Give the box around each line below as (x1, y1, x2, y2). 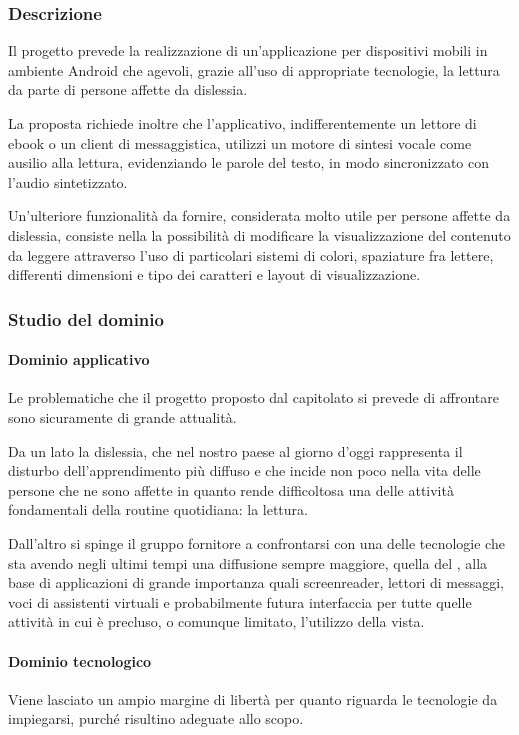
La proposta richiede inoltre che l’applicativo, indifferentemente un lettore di (8, 113, 477, 133)
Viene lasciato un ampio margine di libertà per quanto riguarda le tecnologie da (8, 688, 498, 709)
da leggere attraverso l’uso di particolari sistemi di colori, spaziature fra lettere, (8, 244, 494, 265)
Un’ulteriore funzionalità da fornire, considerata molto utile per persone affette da (8, 205, 511, 226)
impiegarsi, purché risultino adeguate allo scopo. (8, 708, 304, 729)
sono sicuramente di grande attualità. (8, 406, 237, 427)
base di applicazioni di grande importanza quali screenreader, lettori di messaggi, (8, 572, 505, 593)
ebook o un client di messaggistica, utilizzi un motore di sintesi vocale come (8, 132, 472, 153)
